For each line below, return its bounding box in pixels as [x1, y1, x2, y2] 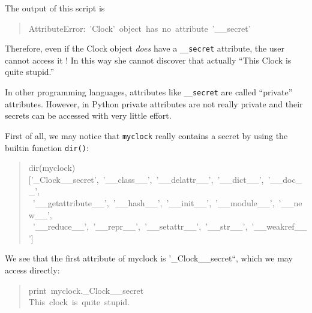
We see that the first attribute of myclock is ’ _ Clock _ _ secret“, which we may [5, 252, 293, 264]
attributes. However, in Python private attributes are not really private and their [5, 97, 303, 110]
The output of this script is [5, 2, 105, 14]
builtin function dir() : [5, 141, 89, 154]
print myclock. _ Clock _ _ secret [28, 284, 144, 296]
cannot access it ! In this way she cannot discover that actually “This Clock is [5, 53, 292, 66]
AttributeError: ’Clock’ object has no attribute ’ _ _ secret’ [28, 22, 251, 34]
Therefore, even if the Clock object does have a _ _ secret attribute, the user [5, 42, 284, 55]
